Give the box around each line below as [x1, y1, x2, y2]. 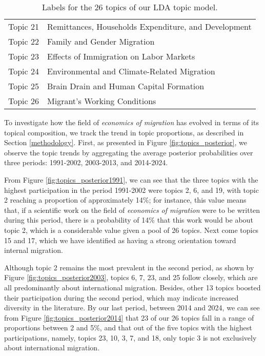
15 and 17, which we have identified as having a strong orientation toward [4, 234, 236, 245]
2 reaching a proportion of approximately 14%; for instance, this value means [4, 194, 247, 205]
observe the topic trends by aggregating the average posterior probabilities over [4, 147, 253, 157]
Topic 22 [8, 35, 39, 47]
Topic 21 [8, 21, 39, 32]
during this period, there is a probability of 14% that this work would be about [4, 214, 253, 225]
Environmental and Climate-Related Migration [47, 65, 215, 77]
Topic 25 [8, 80, 39, 92]
